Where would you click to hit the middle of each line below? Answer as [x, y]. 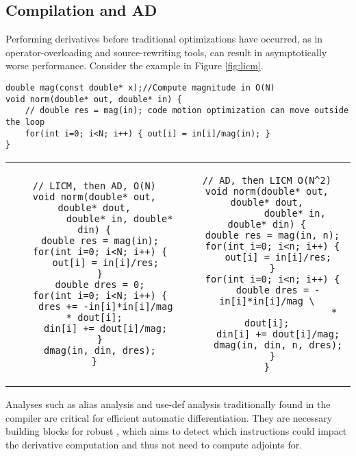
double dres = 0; [100, 284]
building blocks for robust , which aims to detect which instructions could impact [176, 431]
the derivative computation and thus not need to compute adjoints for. [154, 444]
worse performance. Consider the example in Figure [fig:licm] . [135, 65]
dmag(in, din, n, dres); [278, 345]
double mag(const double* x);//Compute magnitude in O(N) [140, 87]
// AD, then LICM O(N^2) [267, 180]
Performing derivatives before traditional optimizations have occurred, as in [164, 39]
